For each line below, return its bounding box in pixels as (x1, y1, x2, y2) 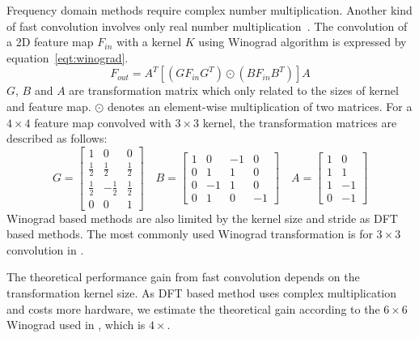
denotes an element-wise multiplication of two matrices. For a (107, 97, 413, 114)
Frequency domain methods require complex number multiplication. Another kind (6, 2, 413, 18)
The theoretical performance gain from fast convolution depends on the (6, 268, 360, 285)
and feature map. (6, 97, 91, 114)
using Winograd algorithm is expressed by (198, 33, 407, 50)
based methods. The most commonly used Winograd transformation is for (6, 225, 373, 242)
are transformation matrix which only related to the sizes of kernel (69, 82, 399, 99)
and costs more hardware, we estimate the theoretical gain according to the (6, 300, 380, 317)
